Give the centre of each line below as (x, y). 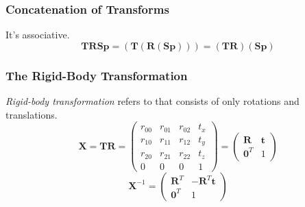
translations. (32, 114)
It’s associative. (38, 35)
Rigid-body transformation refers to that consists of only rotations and (152, 101)
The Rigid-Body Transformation (97, 75)
